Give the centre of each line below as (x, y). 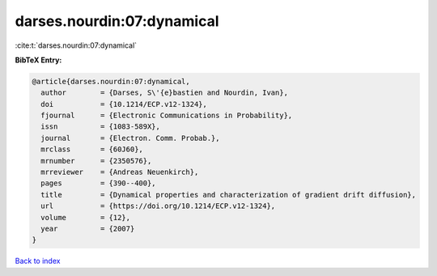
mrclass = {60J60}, (92, 149)
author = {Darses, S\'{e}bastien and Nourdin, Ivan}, (165, 93)
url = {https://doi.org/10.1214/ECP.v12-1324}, (158, 206)
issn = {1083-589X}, (101, 127)
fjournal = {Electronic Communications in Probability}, (167, 116)
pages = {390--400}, (99, 183)
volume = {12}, (86, 217)
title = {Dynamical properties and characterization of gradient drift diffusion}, (229, 195)
